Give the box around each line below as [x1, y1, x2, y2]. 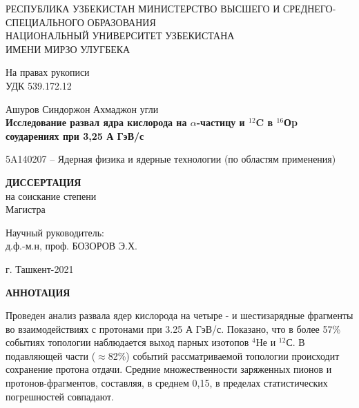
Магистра [6, 202, 46, 216]
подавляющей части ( [6, 348, 96, 363]
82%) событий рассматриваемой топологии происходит [108, 348, 340, 363]
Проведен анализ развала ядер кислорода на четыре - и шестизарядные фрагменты [6, 308, 353, 323]
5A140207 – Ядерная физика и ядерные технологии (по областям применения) [6, 152, 336, 166]
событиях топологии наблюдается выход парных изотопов [6, 335, 249, 349]
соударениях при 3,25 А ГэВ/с [6, 128, 144, 143]
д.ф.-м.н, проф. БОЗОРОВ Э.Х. [6, 238, 137, 253]
